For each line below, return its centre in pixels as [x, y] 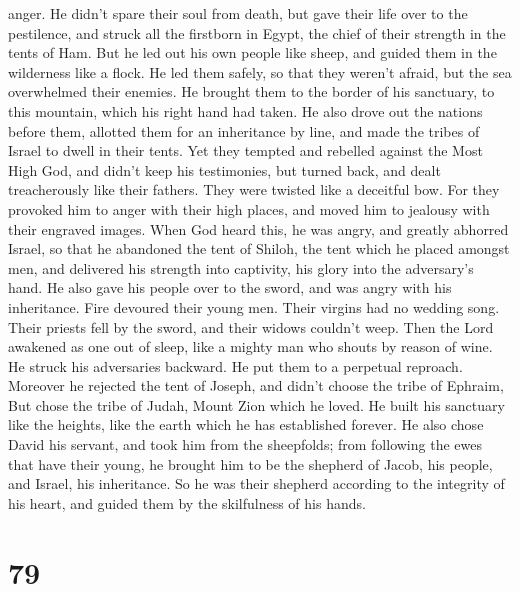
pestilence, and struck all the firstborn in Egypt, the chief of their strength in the [257, 32]
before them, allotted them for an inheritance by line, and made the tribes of [244, 130]
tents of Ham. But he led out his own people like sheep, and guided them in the [252, 52]
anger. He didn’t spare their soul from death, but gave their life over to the [238, 13]
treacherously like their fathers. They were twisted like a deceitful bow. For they [254, 189]
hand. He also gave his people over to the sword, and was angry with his [230, 287]
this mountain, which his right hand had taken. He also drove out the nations [245, 110]
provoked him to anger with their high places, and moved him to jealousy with [249, 208]
